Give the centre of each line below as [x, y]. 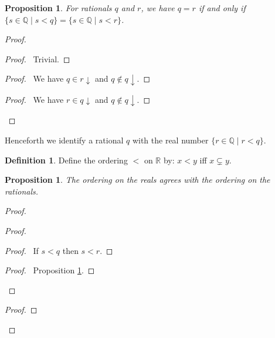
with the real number [170, 140]
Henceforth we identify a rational [64, 140]
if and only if [222, 8]
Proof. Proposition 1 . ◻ [50, 270]
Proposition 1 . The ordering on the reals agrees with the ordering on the [137, 180]
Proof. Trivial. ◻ [38, 58]
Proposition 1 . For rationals [58, 8]
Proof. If [22, 250]
